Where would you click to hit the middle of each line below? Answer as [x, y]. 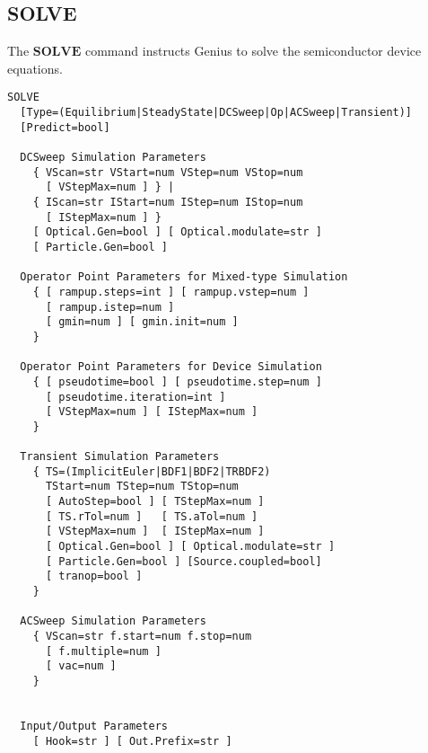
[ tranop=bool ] [94, 576]
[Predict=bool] [65, 127]
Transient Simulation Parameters [120, 457]
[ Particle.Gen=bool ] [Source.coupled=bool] [183, 561]
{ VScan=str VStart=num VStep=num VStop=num [168, 172]
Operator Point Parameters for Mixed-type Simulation [184, 277]
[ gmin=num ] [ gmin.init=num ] [142, 322]
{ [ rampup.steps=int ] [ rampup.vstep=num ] [171, 292]
